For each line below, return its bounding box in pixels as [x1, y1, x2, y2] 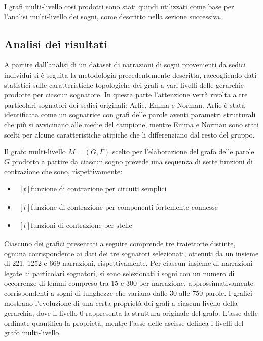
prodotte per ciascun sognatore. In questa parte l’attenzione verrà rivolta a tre [4, 89, 248, 100]
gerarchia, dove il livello [4, 308, 78, 318]
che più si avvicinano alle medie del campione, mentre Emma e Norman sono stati [4, 119, 259, 129]
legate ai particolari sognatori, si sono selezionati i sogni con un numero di [4, 267, 235, 278]
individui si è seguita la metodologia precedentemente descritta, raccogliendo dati [4, 69, 257, 80]
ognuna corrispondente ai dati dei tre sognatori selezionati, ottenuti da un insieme [4, 248, 259, 258]
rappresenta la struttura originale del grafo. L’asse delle [86, 308, 258, 318]
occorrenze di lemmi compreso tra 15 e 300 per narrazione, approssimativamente [4, 278, 254, 288]
